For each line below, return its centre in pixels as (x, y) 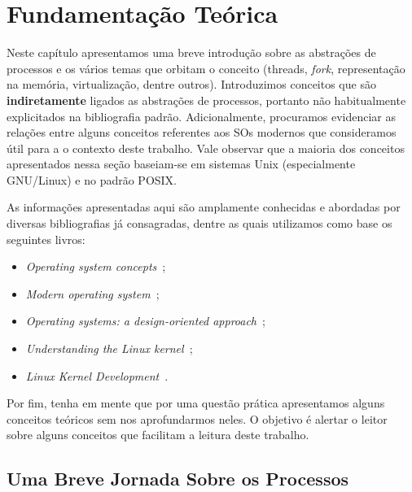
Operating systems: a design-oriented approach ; (145, 321)
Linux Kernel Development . (97, 375)
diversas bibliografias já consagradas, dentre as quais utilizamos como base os (199, 223)
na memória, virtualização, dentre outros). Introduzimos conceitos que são (191, 84)
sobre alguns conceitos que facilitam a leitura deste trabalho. (158, 435)
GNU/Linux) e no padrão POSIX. (92, 179)
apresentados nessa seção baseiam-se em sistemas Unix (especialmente (181, 164)
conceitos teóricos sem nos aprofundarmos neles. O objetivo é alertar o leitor (197, 418)
